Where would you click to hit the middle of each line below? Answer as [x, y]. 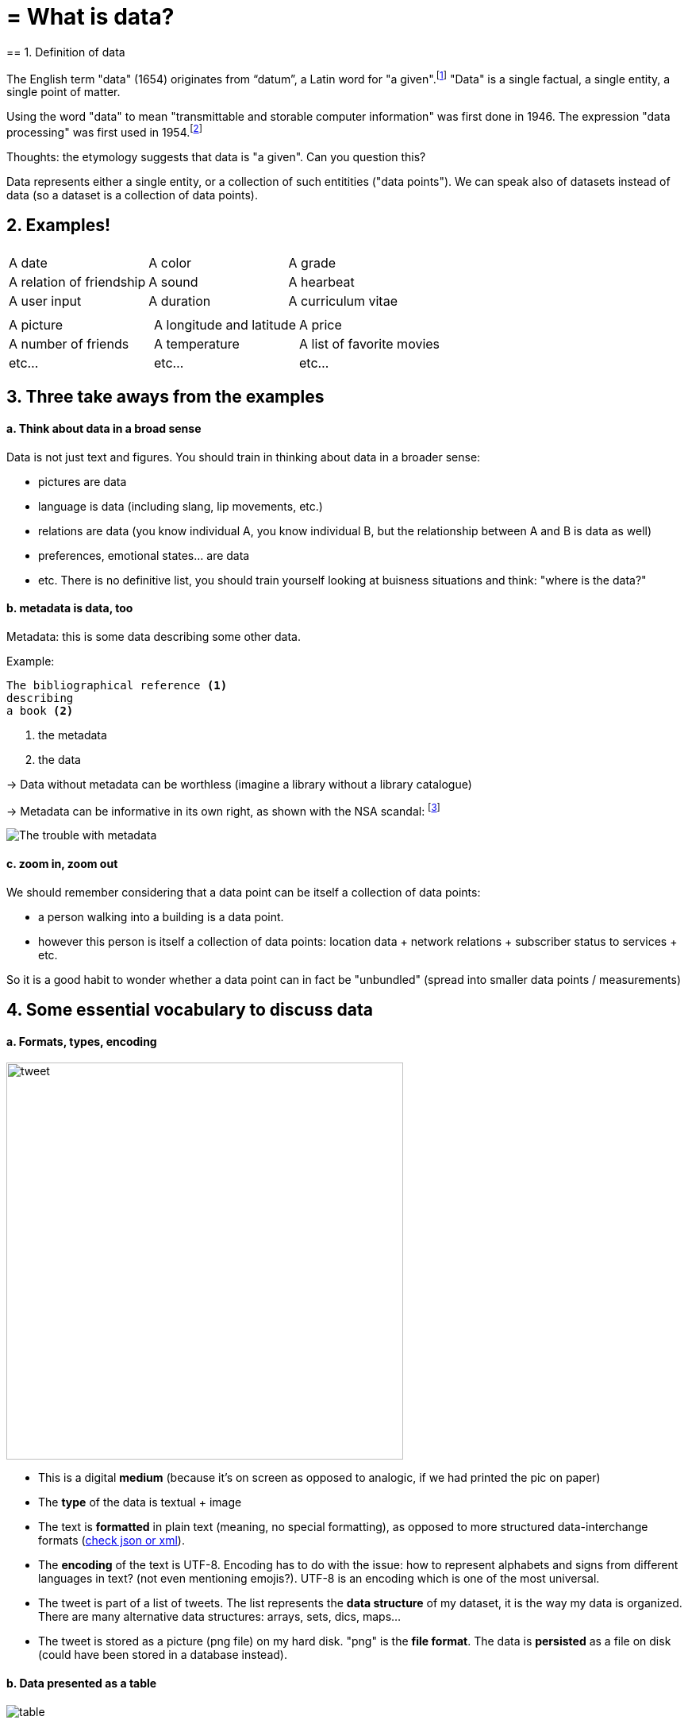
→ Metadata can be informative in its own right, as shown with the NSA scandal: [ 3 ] [223, 810]
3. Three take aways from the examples [165, 397]
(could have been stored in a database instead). [163, 1655]
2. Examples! [59, 226]
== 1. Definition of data [66, 52]
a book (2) [40, 710]
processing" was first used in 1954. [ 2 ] [104, 131]
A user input [45, 301]
